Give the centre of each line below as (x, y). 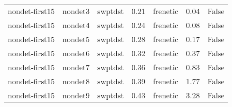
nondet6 (76, 53)
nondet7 (76, 67)
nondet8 (76, 81)
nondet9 (76, 95)
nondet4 (76, 25)
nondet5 (76, 39)
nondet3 (76, 11)
